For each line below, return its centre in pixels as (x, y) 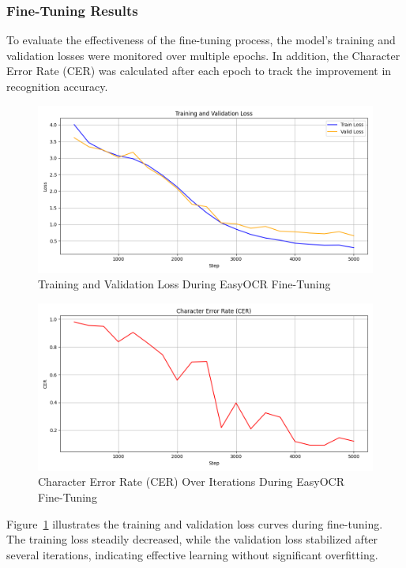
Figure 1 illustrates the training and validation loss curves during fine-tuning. (195, 523)
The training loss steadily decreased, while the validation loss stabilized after (192, 539)
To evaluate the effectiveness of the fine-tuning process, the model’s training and (201, 40)
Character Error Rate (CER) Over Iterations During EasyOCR (192, 481)
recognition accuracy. (57, 86)
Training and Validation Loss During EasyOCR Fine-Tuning (184, 284)
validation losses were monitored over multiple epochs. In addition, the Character (203, 55)
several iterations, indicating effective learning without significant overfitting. (192, 554)
